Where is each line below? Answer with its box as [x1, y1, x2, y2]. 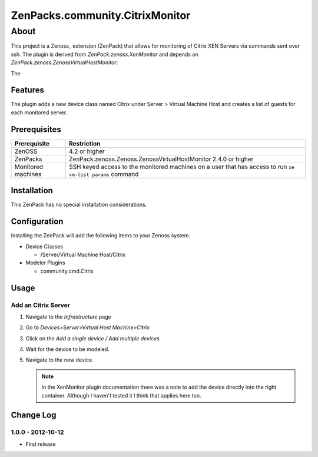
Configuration [11, 217, 64, 227]
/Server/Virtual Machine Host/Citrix [40, 251, 126, 258]
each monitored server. [11, 109, 68, 116]
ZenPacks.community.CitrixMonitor [11, 9, 191, 22]
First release [25, 441, 56, 448]
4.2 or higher [68, 147, 105, 155]
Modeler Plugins [25, 259, 65, 266]
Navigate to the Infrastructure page [25, 313, 111, 320]
